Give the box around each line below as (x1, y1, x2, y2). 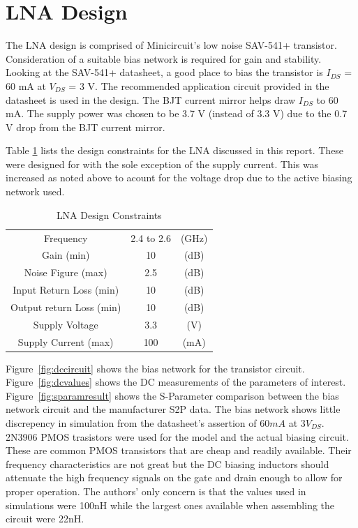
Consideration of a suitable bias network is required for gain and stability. (6, 51, 322, 66)
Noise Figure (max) (24, 265, 107, 280)
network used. (6, 184, 65, 199)
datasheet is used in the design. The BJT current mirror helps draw (6, 92, 296, 107)
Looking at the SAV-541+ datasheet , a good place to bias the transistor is (6, 65, 323, 80)
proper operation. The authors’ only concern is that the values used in (6, 484, 306, 498)
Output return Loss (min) (10, 299, 121, 314)
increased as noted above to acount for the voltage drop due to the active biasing (6, 170, 352, 185)
